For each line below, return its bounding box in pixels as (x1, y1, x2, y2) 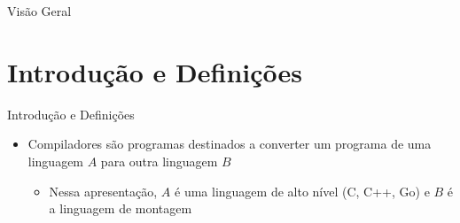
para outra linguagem (100, 151, 218, 170)
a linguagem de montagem (49, 199, 192, 218)
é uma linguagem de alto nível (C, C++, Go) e (175, 181, 430, 200)
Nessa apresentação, (49, 181, 158, 200)
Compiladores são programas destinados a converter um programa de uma (27, 135, 432, 153)
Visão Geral (7, 2, 72, 19)
